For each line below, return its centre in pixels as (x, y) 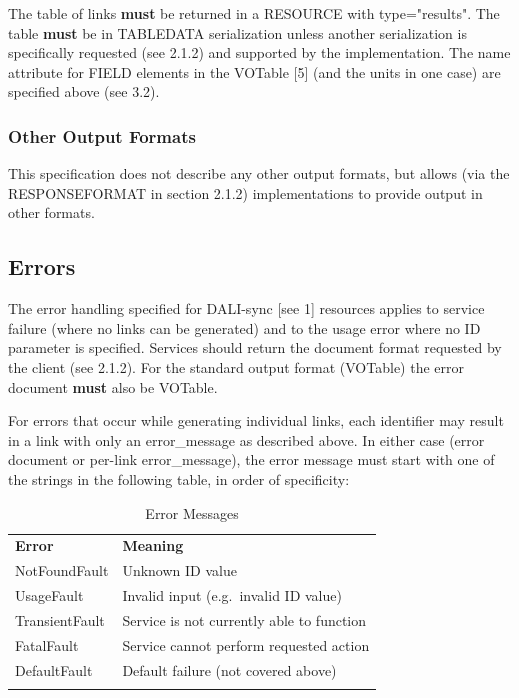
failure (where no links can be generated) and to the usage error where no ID (244, 327)
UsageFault (49, 595)
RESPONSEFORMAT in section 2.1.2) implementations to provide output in (245, 192)
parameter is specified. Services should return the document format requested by (255, 347)
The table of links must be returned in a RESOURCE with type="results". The (254, 13)
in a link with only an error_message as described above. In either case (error (246, 439)
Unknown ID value (179, 570)
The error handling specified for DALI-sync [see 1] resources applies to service (246, 308)
